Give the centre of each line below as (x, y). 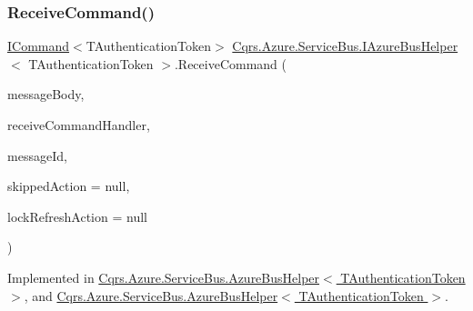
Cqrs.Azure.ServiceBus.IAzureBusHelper (345, 46)
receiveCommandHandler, (79, 125)
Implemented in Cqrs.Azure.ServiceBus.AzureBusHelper (164, 277)
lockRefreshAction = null (77, 216)
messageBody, (46, 94)
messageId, (37, 155)
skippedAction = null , (69, 186)
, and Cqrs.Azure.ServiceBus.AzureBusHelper (151, 295)
